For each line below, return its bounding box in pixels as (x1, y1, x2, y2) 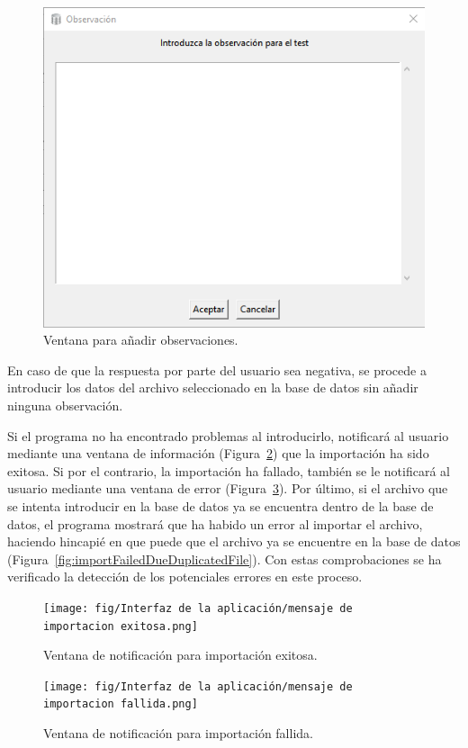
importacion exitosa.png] (43, 619, 198, 633)
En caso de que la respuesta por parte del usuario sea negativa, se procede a (7, 360, 427, 379)
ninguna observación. (7, 395, 123, 414)
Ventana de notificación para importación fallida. (43, 724, 313, 743)
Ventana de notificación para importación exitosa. (43, 645, 318, 664)
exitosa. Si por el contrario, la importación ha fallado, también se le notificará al (7, 461, 450, 480)
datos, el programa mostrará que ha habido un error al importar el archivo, (7, 514, 423, 533)
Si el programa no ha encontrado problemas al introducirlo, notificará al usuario (7, 426, 449, 445)
